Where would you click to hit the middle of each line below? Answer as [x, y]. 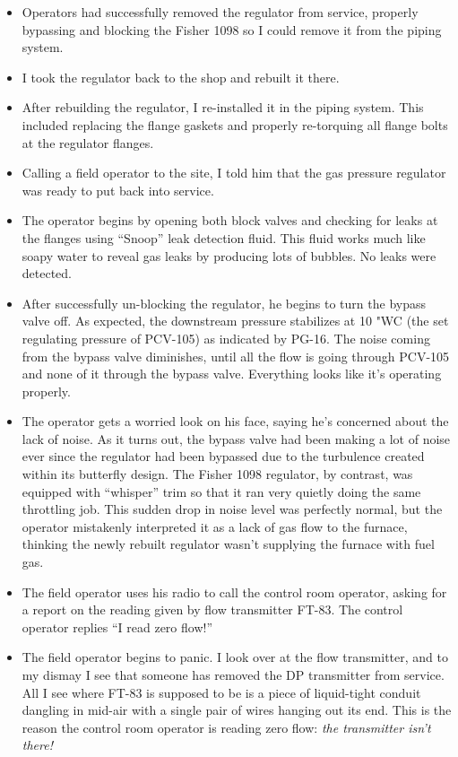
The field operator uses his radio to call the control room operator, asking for [234, 592]
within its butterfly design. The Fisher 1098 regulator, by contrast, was [217, 474]
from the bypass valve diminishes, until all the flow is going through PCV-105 [236, 356]
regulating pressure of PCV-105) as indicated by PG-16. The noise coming [226, 338]
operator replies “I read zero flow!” [117, 626]
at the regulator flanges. [88, 142]
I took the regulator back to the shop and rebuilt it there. [181, 77]
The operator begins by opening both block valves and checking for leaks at [230, 220]
